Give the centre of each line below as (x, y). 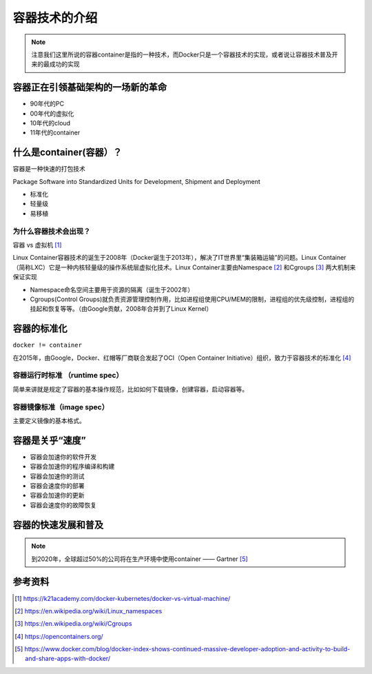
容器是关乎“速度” (49, 440)
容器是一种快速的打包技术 (49, 169)
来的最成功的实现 (55, 64)
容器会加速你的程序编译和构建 (72, 467)
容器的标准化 (40, 328)
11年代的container (55, 133)
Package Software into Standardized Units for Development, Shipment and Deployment (137, 181)
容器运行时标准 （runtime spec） (68, 376)
